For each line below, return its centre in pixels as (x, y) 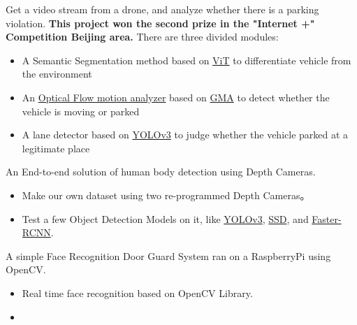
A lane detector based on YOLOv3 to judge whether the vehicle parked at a (185, 135)
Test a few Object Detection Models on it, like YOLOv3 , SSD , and (165, 218)
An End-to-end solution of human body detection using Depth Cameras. (161, 172)
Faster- (327, 218)
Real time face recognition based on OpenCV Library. (137, 292)
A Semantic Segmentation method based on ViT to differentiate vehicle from (187, 60)
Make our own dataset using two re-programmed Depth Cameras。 (166, 195)
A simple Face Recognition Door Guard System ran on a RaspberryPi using (168, 255)
